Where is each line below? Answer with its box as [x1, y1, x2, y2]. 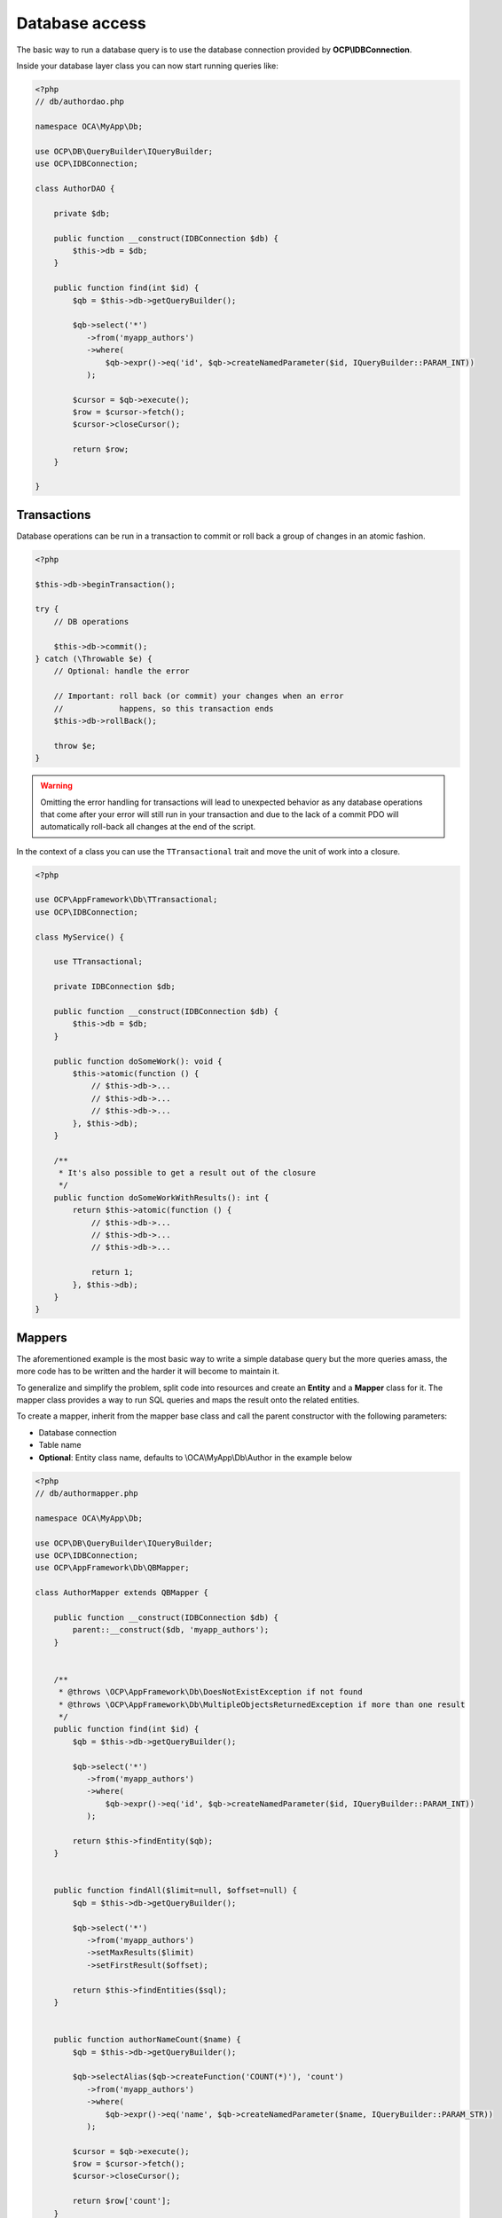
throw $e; [53, 741, 97, 751]
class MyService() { [35, 932, 124, 942]
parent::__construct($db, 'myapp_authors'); [72, 1624, 270, 1635]
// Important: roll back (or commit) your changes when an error [53, 691, 344, 701]
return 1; [90, 1267, 134, 1278]
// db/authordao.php [35, 97, 124, 106]
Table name [38, 1440, 82, 1451]
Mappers [16, 1330, 68, 1345]
